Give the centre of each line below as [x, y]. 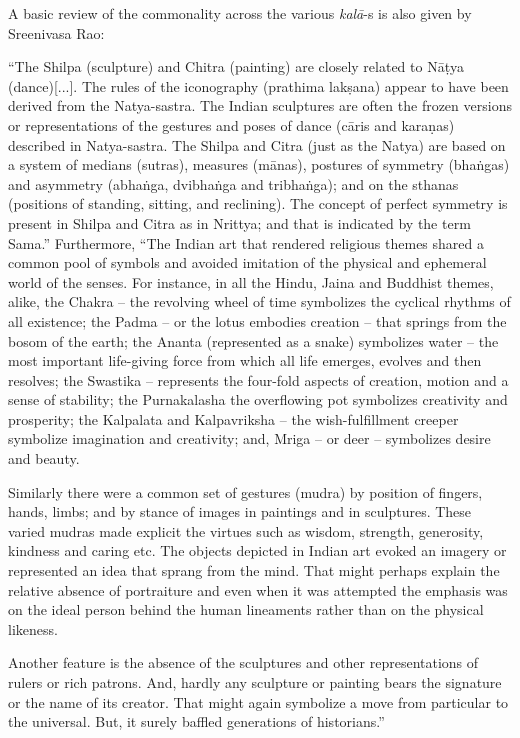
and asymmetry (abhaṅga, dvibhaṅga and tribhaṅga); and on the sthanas [233, 183]
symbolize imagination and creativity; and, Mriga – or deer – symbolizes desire [249, 438]
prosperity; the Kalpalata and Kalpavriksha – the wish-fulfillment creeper [233, 418]
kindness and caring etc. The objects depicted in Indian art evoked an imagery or [257, 550]
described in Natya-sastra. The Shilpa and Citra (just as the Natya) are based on [257, 144]
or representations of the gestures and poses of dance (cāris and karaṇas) [231, 124]
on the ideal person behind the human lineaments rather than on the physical [246, 609]
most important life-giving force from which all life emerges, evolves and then [245, 360]
